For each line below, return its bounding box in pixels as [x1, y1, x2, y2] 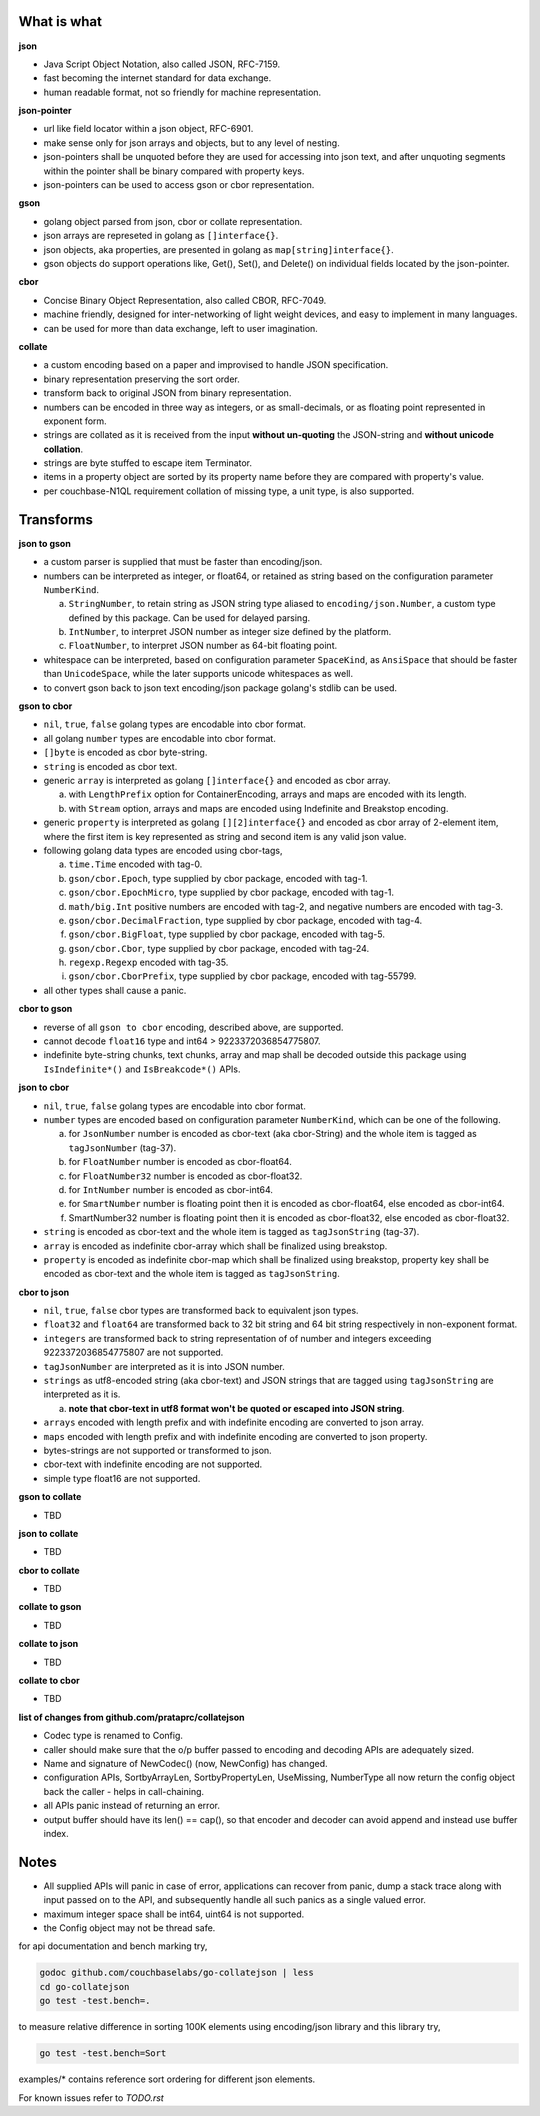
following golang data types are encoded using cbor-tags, [43, 844, 283, 856]
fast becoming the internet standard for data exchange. [43, 72, 272, 84]
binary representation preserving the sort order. [43, 373, 240, 385]
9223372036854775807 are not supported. [43, 1346, 224, 1359]
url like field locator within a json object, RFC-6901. [43, 123, 254, 135]
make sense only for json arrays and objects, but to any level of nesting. [43, 136, 340, 149]
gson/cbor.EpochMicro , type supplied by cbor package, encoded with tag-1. [68, 886, 395, 899]
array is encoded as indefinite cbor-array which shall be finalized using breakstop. [43, 1240, 388, 1252]
